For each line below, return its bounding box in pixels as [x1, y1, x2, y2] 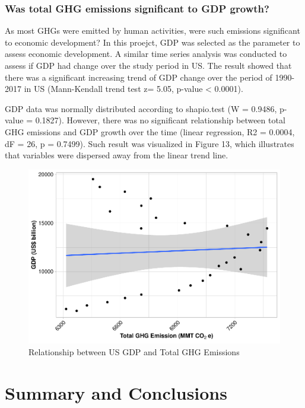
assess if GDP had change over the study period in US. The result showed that [5, 59, 292, 71]
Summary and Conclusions [5, 380, 227, 404]
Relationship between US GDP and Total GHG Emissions [28, 345, 240, 358]
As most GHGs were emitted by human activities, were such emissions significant [5, 24, 300, 37]
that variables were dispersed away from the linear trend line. [5, 149, 228, 161]
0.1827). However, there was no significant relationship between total [35, 114, 285, 126]
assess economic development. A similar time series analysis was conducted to [5, 47, 287, 60]
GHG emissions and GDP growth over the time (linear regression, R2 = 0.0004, [5, 125, 295, 138]
